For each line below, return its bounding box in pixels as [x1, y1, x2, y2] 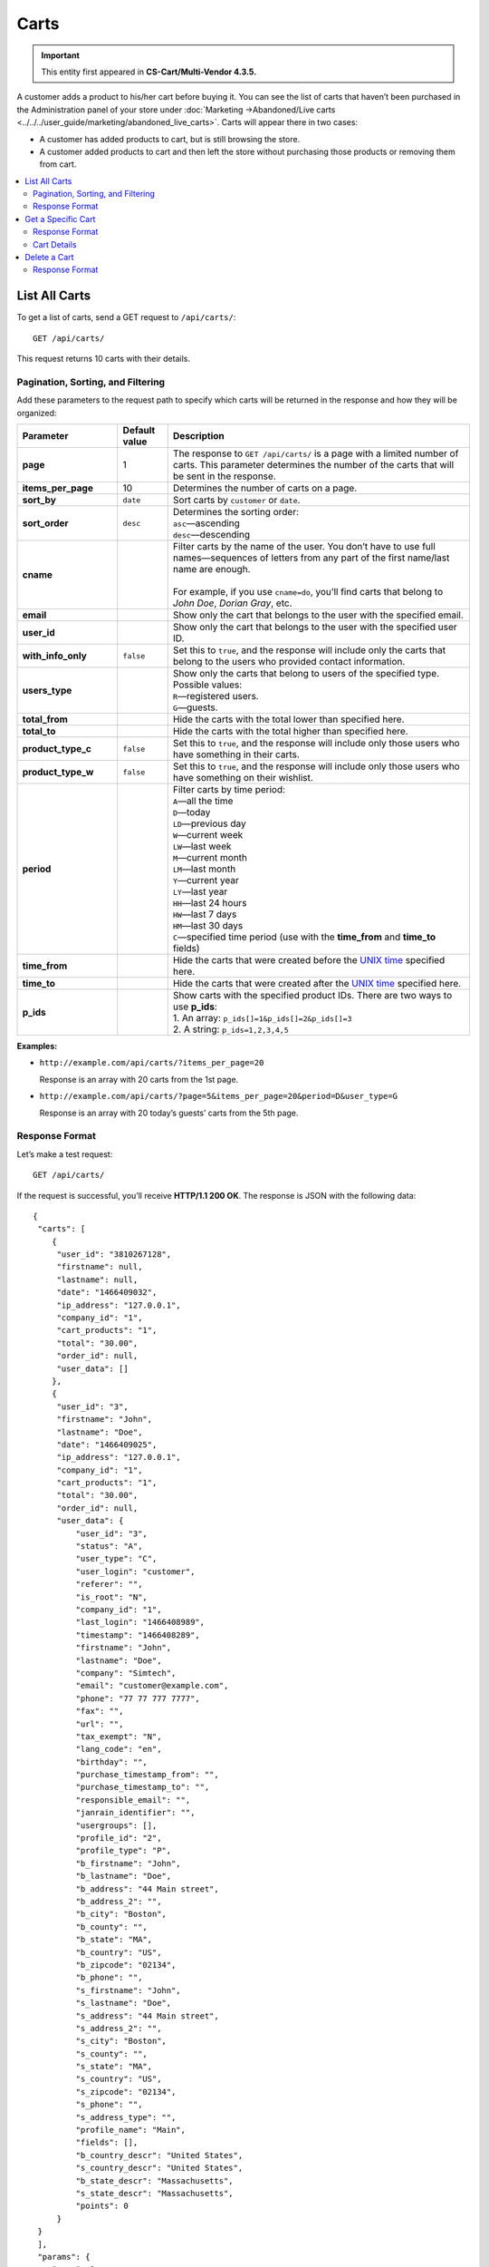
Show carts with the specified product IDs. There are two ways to [172, 989, 453, 1002]
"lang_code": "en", [75, 1744, 162, 1755]
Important [41, 50, 81, 61]
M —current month [172, 851, 248, 864]
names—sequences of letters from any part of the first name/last [172, 551, 450, 564]
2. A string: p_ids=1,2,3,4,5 [172, 1023, 289, 1036]
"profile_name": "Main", [75, 2125, 186, 2136]
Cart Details [33, 238, 77, 249]
